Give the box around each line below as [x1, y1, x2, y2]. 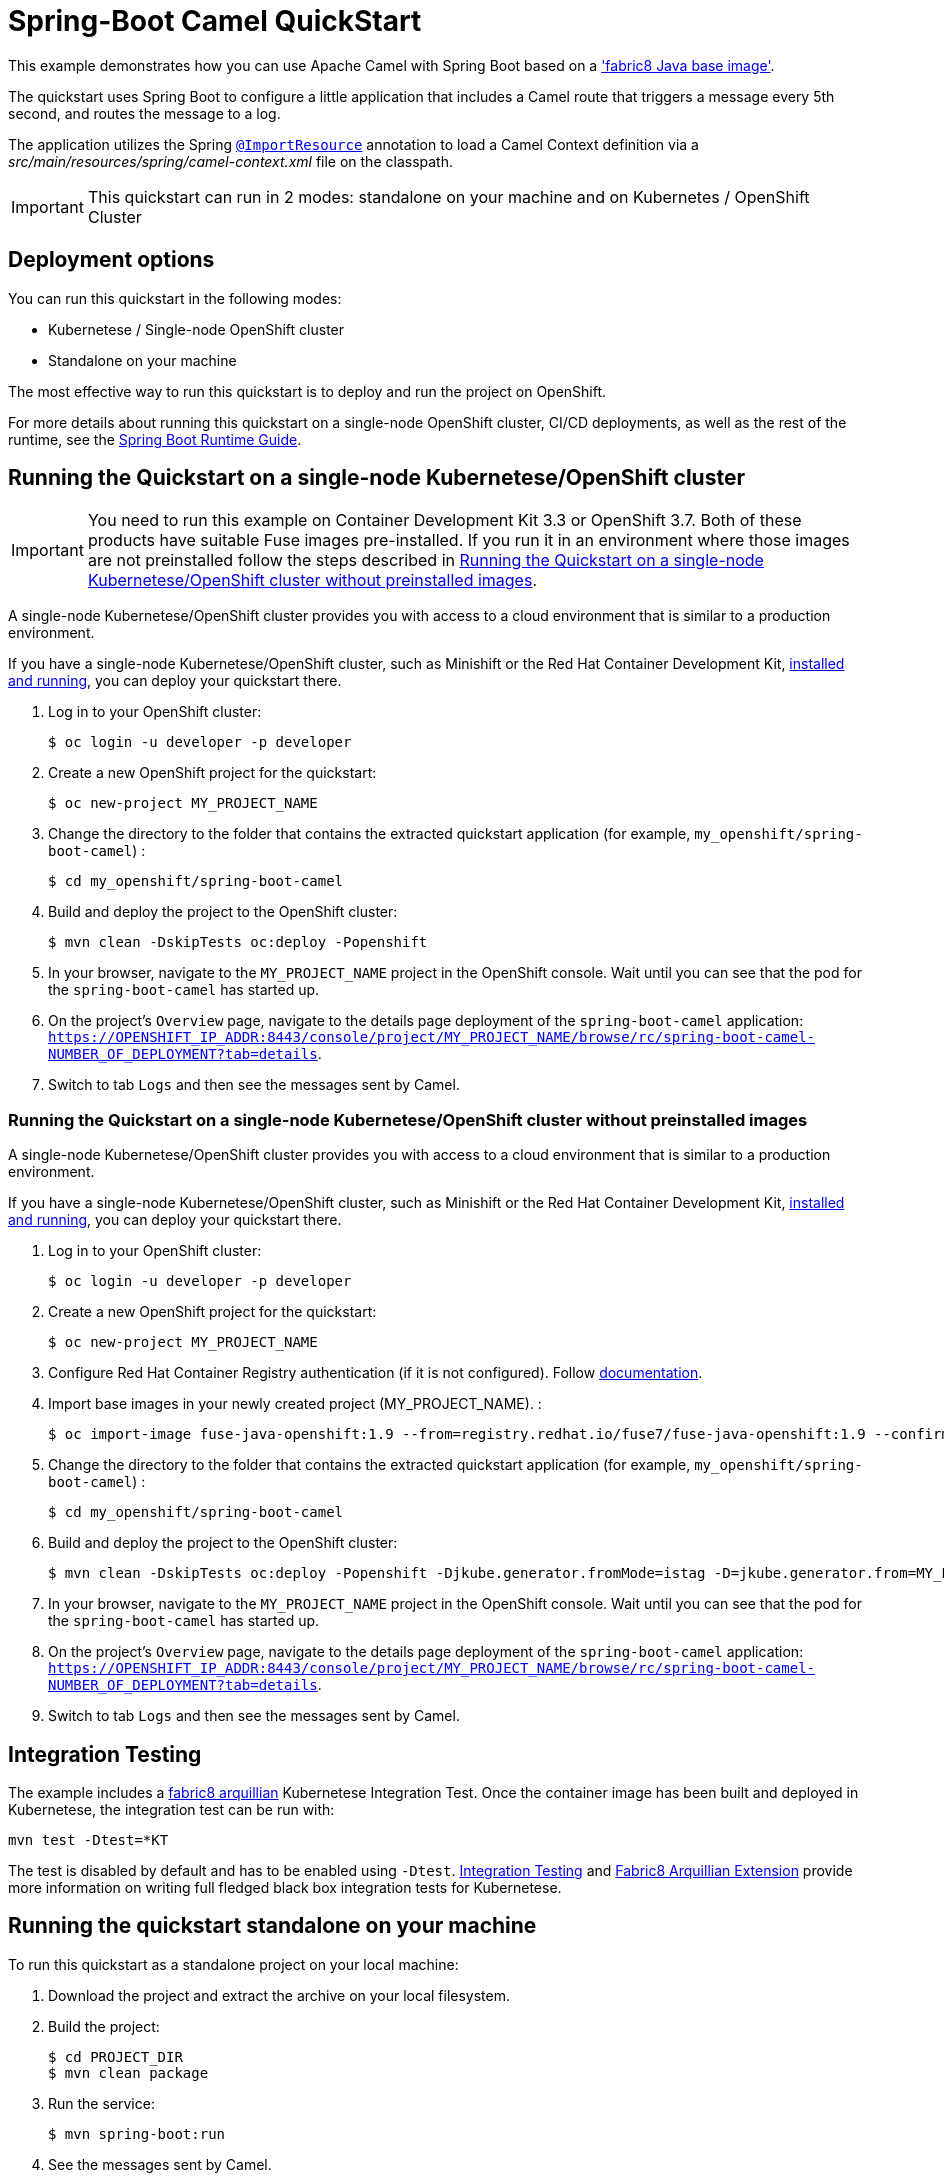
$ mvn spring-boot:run [48, 2125, 226, 2142]
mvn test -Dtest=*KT [8, 1832, 169, 1849]
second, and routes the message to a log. [8, 104, 281, 122]
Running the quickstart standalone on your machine [8, 1913, 537, 1939]
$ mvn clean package [48, 2064, 209, 2081]
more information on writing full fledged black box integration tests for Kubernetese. [8, 1879, 562, 1897]
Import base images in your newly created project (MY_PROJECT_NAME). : [48, 1395, 542, 1413]
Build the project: [48, 2017, 160, 2035]
